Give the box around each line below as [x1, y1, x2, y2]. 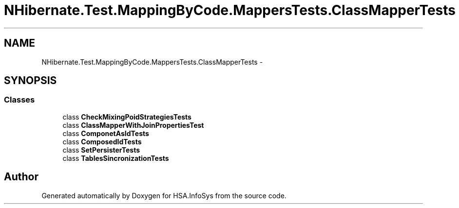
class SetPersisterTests [62, 145, 140, 154]
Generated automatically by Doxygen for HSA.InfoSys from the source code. [41, 191, 287, 200]
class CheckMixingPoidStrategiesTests [62, 112, 191, 121]
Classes [4, 95, 35, 105]
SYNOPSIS [4, 74, 57, 87]
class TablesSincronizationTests [62, 154, 169, 162]
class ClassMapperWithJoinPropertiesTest [62, 121, 204, 129]
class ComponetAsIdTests [62, 129, 149, 138]
